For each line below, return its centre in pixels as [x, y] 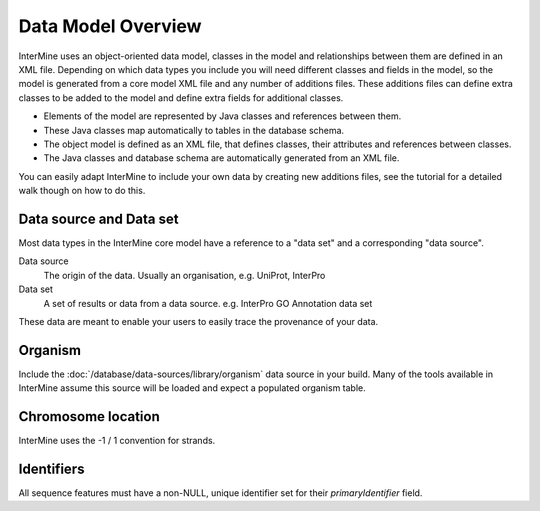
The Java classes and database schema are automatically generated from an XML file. [221, 158]
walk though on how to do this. [82, 191]
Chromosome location [89, 416]
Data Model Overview [110, 26]
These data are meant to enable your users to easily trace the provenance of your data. [198, 321]
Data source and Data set [98, 218]
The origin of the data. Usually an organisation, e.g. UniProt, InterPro [184, 275]
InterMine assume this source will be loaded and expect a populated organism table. [192, 388]
